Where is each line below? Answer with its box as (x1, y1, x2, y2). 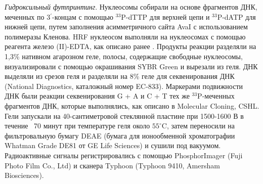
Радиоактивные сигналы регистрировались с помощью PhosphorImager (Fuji (5, 150, 243, 160)
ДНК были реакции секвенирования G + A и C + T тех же (5, 90, 190, 101)
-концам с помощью (52, 11, 114, 22)
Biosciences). (5, 170, 44, 180)
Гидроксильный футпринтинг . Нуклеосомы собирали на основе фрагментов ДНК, (5, 2, 257, 12)
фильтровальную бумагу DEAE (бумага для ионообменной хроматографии (5, 130, 235, 141)
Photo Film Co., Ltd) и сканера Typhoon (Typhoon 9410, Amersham (5, 160, 220, 170)
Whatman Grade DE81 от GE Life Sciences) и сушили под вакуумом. (5, 140, 221, 151)
